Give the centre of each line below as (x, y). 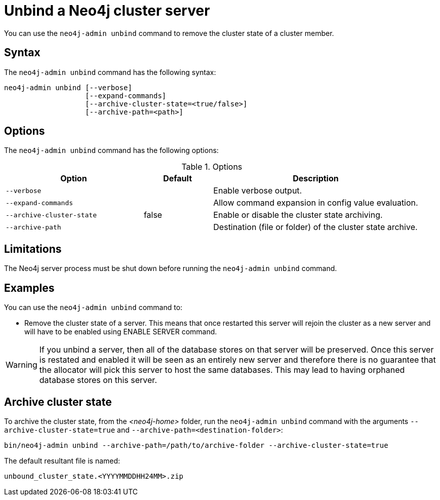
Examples (29, 288)
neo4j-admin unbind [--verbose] (68, 87)
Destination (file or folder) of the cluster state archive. (315, 227)
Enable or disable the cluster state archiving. (298, 215)
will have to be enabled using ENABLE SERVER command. (121, 332)
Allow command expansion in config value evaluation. (316, 203)
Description (316, 179)
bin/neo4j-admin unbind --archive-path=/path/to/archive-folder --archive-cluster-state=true (196, 445)
